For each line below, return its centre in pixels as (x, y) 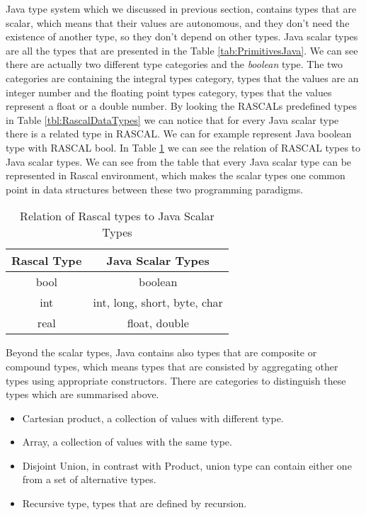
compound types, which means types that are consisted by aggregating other (172, 366)
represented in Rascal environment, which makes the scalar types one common (176, 175)
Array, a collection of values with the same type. (127, 442)
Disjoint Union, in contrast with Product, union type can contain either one (187, 465)
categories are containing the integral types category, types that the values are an (182, 78)
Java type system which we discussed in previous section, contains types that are (181, 9)
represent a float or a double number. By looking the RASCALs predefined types (182, 106)
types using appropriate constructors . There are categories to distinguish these (176, 380)
